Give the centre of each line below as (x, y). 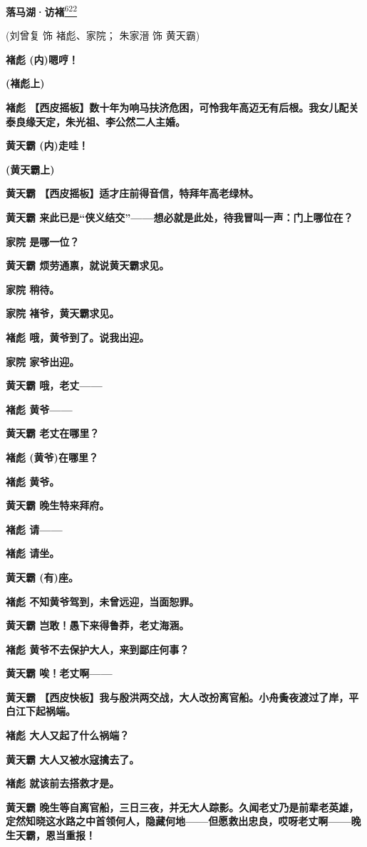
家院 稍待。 (33, 289)
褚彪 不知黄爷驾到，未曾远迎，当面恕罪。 (103, 601)
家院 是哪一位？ (43, 241)
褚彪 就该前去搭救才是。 (63, 783)
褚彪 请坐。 (33, 553)
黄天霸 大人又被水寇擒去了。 (73, 759)
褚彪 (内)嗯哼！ (42, 59)
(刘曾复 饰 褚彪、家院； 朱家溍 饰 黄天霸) (103, 35)
